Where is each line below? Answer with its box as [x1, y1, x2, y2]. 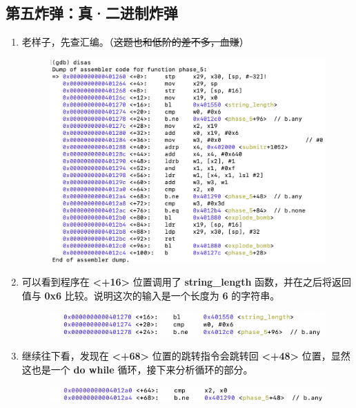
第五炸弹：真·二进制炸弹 [6, 2, 178, 24]
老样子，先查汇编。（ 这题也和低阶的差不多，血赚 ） [21, 35, 249, 49]
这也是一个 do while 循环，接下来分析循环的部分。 [21, 362, 253, 376]
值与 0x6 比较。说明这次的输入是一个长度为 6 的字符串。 [21, 288, 280, 303]
